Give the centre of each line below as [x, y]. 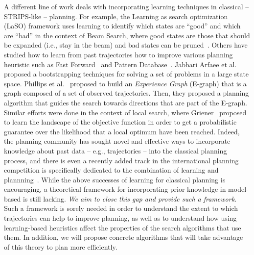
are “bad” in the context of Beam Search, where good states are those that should [127, 35]
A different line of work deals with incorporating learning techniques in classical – [127, 6]
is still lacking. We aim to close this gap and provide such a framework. [130, 198]
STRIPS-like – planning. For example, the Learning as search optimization [116, 16]
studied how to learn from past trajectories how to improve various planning [118, 54]
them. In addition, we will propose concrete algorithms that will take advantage [124, 237]
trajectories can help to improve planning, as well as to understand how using [120, 218]
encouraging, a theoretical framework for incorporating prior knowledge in [115, 189]
